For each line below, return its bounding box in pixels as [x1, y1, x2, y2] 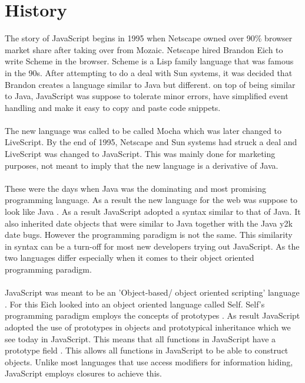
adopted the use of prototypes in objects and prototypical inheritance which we [5, 320, 291, 333]
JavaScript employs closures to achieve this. [5, 367, 162, 379]
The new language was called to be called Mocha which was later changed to [5, 124, 281, 136]
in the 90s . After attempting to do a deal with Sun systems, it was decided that [5, 66, 293, 78]
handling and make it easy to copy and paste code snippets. [5, 101, 221, 113]
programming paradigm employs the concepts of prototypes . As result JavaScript [5, 309, 300, 322]
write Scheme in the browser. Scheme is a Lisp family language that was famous [5, 55, 294, 67]
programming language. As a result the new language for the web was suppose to [5, 194, 298, 206]
